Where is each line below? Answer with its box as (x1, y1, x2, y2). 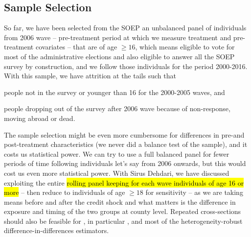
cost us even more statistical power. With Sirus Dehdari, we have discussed (4, 167, 229, 178)
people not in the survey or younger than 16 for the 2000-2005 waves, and (4, 87, 225, 97)
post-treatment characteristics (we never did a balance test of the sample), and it (4, 139, 248, 149)
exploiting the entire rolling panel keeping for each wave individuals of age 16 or (4, 177, 244, 188)
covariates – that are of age (35, 42, 117, 52)
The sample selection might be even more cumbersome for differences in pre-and (4, 129, 245, 140)
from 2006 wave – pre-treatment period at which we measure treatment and (4, 32, 231, 42)
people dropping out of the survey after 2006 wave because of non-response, (4, 103, 230, 114)
